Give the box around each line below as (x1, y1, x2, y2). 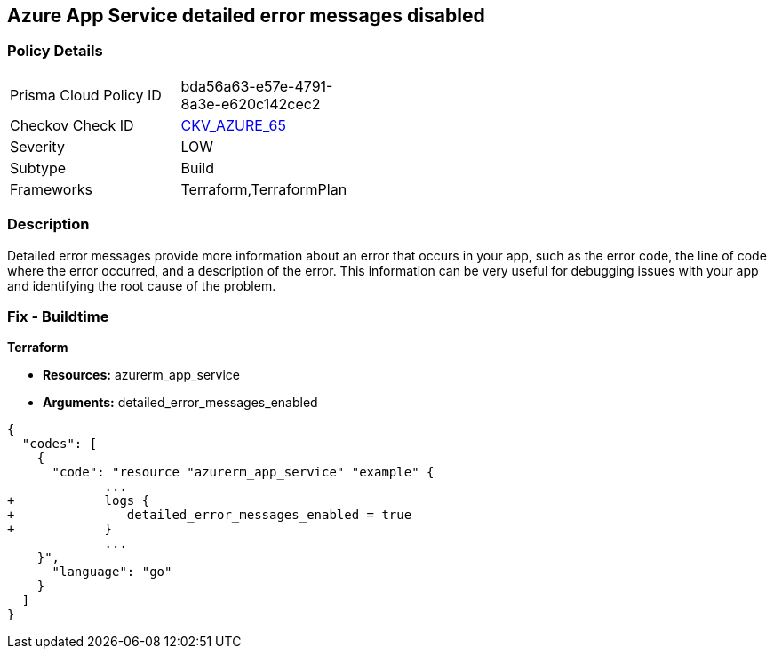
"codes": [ (21, 436, 98, 452)
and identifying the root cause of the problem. (7, 277, 276, 293)
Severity (10, 137, 65, 156)
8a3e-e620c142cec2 (180, 94, 321, 113)
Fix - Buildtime (7, 307, 109, 325)
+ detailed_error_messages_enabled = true (7, 508, 412, 523)
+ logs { (7, 493, 150, 508)
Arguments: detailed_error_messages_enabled (43, 395, 318, 411)
